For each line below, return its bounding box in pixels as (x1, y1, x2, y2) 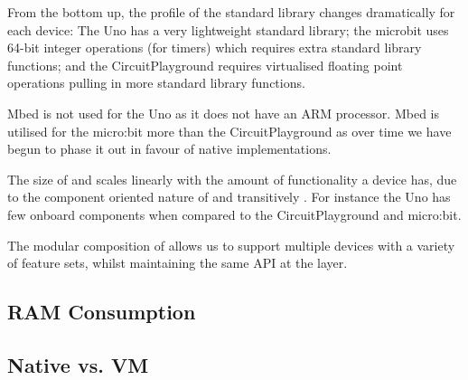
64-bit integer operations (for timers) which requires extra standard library (7, 38, 422, 57)
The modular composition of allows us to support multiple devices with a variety (7, 235, 455, 254)
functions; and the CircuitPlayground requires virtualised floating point (7, 55, 403, 74)
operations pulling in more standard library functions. (7, 73, 305, 92)
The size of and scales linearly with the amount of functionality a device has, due (7, 169, 457, 188)
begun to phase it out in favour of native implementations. (7, 139, 332, 158)
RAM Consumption (7, 298, 196, 326)
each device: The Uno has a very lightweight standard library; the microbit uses (7, 20, 449, 39)
